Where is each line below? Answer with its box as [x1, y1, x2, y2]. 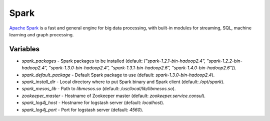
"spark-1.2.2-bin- [206, 58, 242, 64]
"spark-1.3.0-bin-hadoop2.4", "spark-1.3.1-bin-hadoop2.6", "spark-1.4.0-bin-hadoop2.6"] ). [48, 65, 237, 71]
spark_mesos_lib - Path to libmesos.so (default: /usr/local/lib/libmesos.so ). [21, 86, 176, 92]
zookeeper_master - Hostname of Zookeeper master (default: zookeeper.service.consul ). [21, 93, 206, 99]
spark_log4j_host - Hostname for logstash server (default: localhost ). [21, 100, 164, 106]
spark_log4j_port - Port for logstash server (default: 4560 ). [21, 107, 143, 113]
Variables [9, 45, 40, 53]
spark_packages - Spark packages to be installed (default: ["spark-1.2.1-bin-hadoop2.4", [21, 58, 206, 64]
